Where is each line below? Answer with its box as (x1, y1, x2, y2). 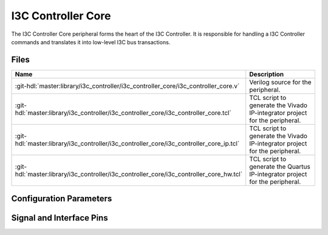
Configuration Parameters (11, 194, 112, 204)
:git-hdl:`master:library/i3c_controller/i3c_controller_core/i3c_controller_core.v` (15, 82, 240, 90)
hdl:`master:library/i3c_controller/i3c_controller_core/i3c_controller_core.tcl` (15, 108, 232, 117)
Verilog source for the (249, 78, 312, 86)
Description (249, 70, 284, 78)
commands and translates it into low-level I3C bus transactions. (11, 38, 171, 45)
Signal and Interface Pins (11, 213, 109, 223)
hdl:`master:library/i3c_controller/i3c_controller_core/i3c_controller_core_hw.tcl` (15, 170, 243, 178)
